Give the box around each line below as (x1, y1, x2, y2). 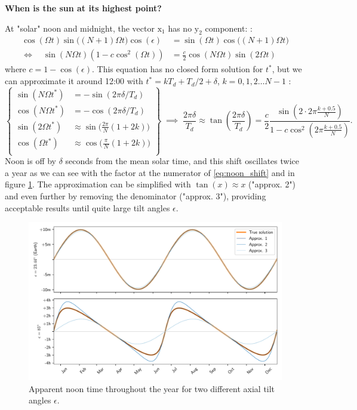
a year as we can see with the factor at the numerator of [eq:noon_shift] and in (5, 166, 295, 178)
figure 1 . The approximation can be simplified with (5, 178, 191, 190)
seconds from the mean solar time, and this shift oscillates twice (65, 155, 299, 167)
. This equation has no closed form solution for (91, 63, 263, 75)
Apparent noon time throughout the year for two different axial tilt (29, 382, 275, 394)
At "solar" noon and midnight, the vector (5, 21, 155, 34)
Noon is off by (5, 155, 57, 167)
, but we (272, 63, 302, 75)
